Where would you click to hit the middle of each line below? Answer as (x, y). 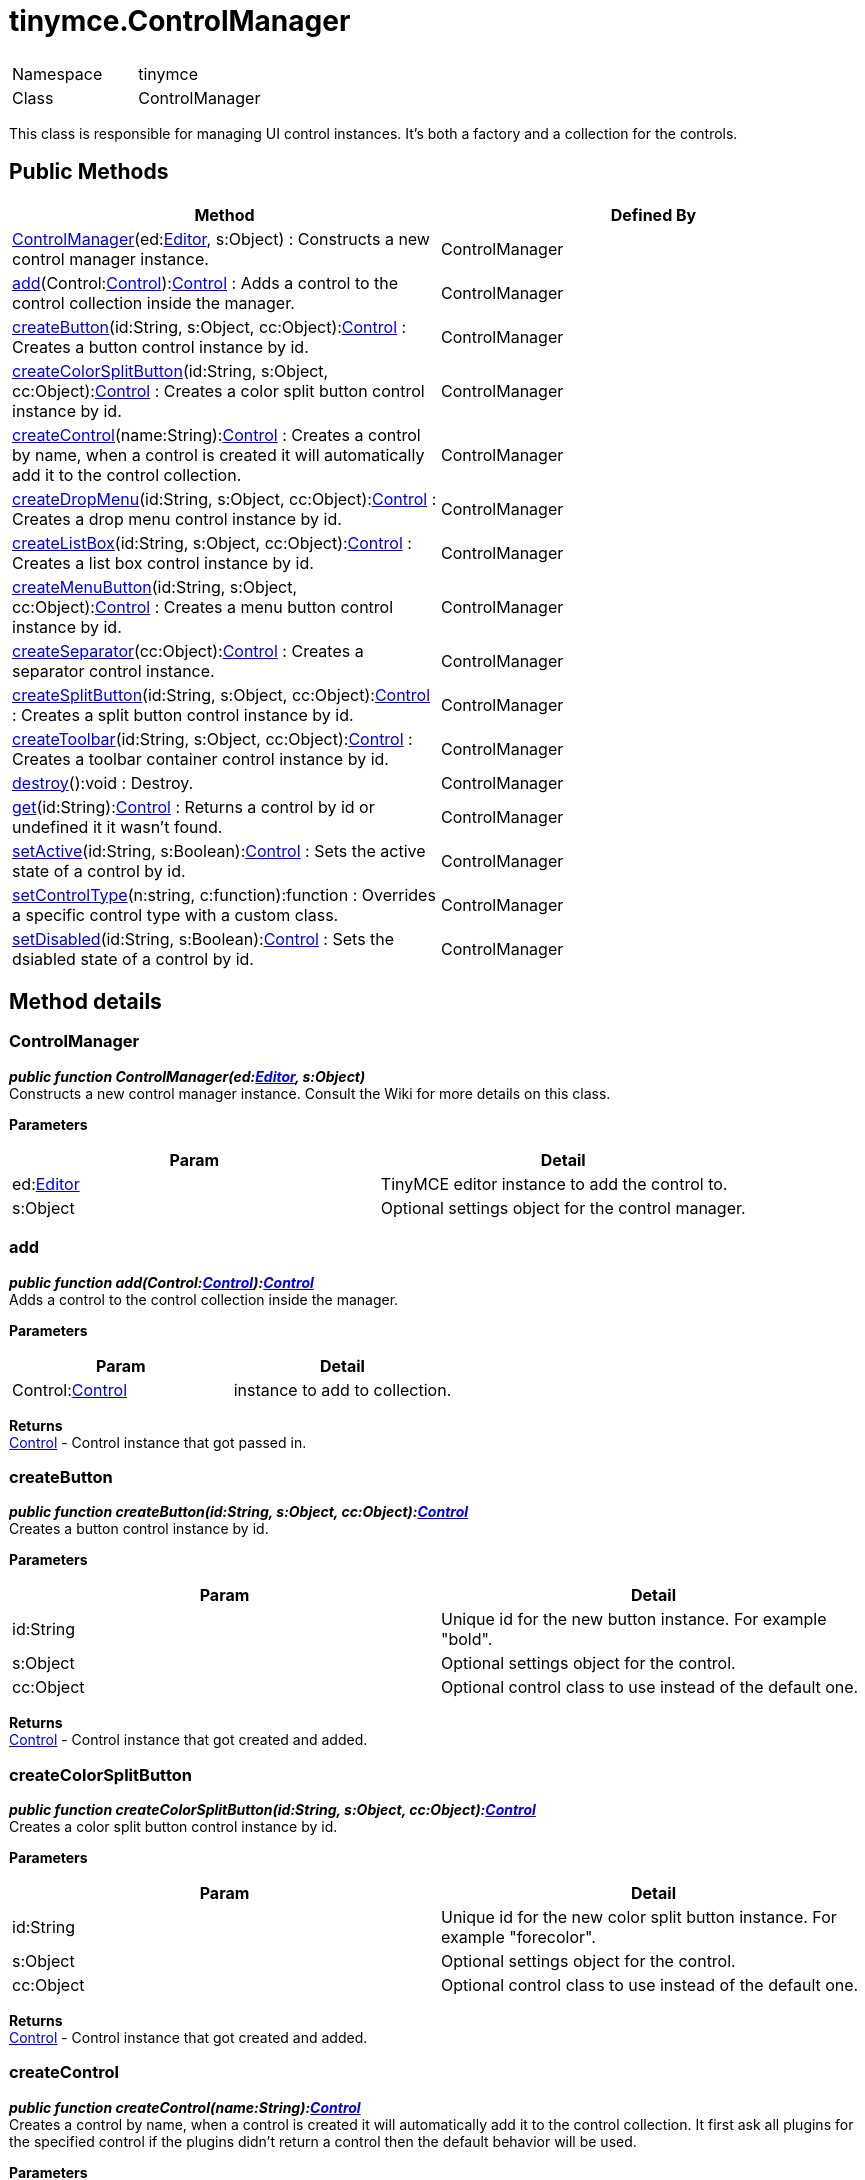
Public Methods (89, 172)
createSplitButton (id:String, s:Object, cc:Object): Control (221, 694)
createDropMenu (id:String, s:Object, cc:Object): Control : (224, 498)
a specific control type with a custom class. (175, 914)
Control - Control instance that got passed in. (158, 1442)
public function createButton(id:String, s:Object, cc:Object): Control (239, 1512)
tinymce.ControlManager (180, 21)
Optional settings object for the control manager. (563, 1207)
